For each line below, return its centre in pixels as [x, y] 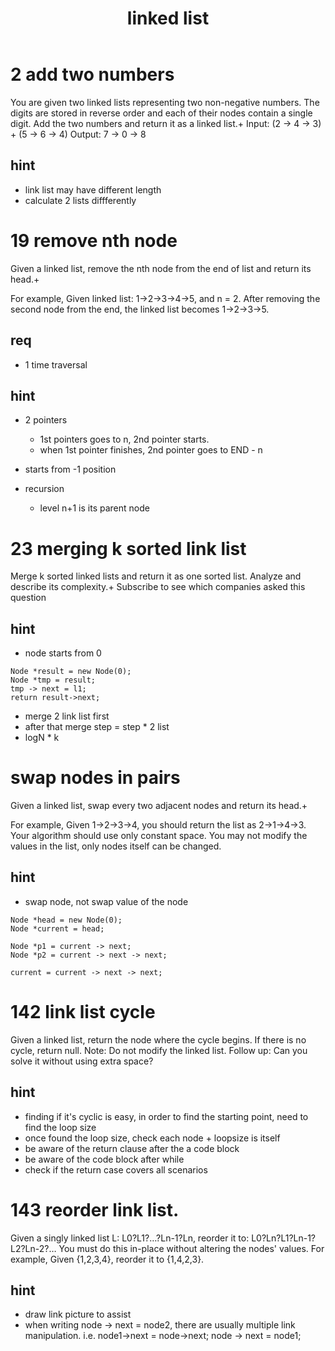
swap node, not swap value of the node [106, 901]
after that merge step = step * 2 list [97, 727]
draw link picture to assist [78, 1314]
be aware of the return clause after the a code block [132, 1148]
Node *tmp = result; [53, 680]
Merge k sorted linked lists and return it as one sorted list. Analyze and [156, 576]
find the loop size [60, 1127]
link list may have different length [93, 189]
